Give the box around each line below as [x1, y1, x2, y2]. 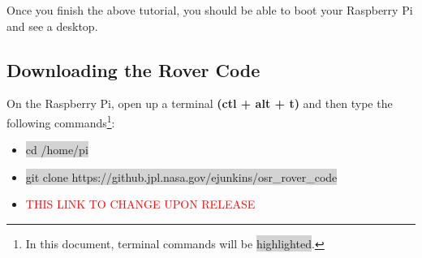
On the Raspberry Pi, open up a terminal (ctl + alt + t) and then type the [6, 95, 393, 112]
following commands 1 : [6, 111, 115, 131]
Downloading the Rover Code [6, 57, 261, 82]
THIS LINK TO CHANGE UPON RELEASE [25, 196, 256, 213]
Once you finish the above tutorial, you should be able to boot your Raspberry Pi [6, 2, 413, 18]
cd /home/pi [25, 141, 88, 158]
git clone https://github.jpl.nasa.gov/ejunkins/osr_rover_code [25, 168, 338, 185]
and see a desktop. [6, 17, 98, 34]
